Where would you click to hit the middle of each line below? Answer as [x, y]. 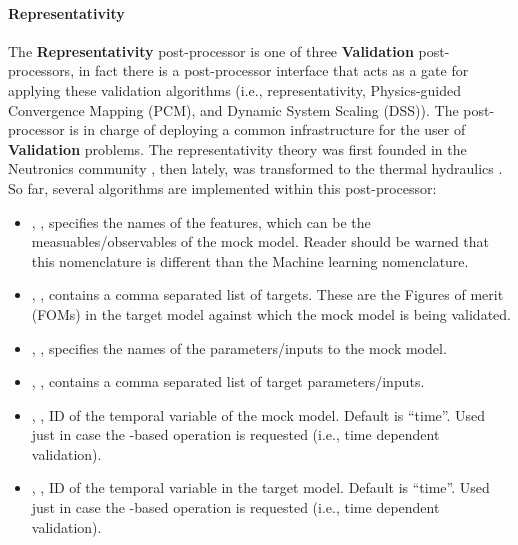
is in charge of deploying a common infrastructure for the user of [267, 129]
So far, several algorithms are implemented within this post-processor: [222, 187]
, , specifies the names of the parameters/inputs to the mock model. [239, 347]
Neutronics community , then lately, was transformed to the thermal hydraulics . [255, 168]
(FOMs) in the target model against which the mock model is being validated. [271, 313]
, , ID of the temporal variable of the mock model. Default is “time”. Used [258, 414]
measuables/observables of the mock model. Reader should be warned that [260, 241]
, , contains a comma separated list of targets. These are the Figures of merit [267, 294]
